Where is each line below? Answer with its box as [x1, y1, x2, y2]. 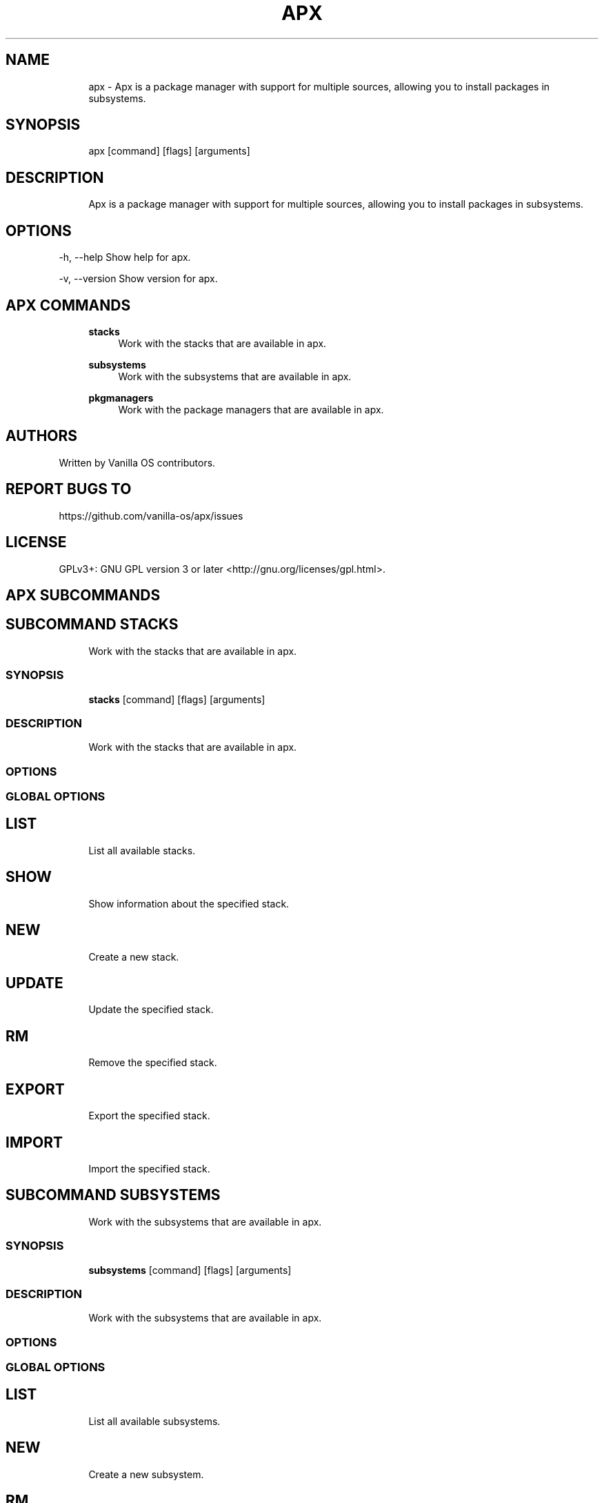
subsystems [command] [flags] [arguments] [88, 1264, 292, 1276]
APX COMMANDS [6, 296, 131, 314]
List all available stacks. [88, 844, 196, 856]
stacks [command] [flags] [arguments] [88, 693, 265, 705]
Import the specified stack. [88, 1162, 210, 1175]
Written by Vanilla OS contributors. [59, 456, 216, 469]
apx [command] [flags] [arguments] [88, 145, 250, 157]
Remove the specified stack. [88, 1057, 217, 1069]
